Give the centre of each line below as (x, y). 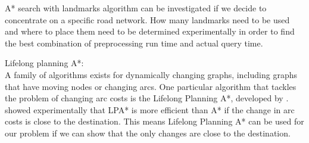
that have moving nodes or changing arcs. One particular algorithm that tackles (151, 86)
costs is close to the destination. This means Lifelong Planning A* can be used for (154, 121)
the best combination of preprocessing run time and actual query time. (134, 43)
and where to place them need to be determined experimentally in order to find (150, 31)
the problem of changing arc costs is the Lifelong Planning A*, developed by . (147, 98)
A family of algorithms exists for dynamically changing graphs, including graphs (151, 74)
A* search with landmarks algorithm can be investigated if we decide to (136, 8)
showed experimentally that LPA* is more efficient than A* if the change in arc (150, 109)
